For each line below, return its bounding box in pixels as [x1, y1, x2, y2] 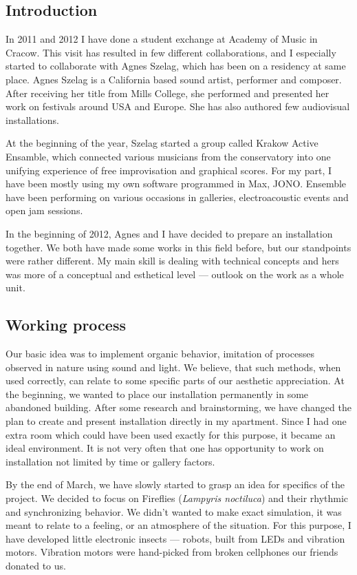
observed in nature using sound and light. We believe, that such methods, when [6, 359, 341, 374]
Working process [6, 314, 126, 335]
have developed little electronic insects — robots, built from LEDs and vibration [6, 531, 345, 545]
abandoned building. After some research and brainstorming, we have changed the [6, 400, 351, 415]
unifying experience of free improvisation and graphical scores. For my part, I [6, 163, 332, 177]
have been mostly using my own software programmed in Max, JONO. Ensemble [6, 176, 347, 191]
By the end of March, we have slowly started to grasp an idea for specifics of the [6, 477, 345, 492]
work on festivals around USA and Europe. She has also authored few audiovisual [6, 99, 350, 114]
